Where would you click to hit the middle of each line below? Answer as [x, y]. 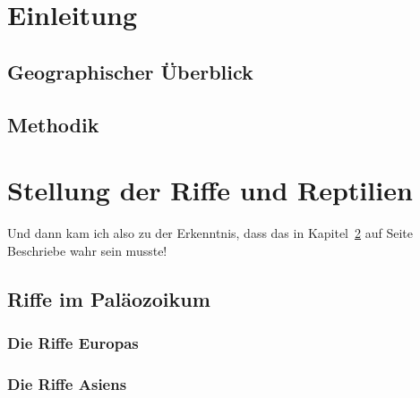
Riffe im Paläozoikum [109, 298]
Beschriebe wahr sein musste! [87, 250]
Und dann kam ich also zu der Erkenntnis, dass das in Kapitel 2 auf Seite [210, 233]
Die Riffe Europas [73, 342]
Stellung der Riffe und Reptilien [210, 190]
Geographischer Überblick [130, 71]
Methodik [53, 124]
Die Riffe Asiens [67, 383]
